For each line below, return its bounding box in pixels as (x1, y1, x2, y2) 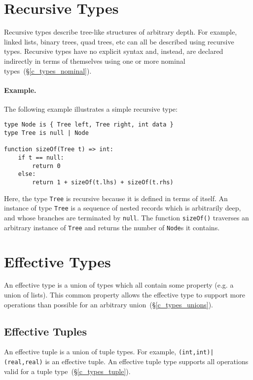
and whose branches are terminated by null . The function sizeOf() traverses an (4, 212, 249, 223)
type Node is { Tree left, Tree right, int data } (4, 121, 174, 128)
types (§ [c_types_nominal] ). (4, 65, 92, 76)
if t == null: (18, 154, 64, 162)
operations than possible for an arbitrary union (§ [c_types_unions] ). (4, 299, 213, 309)
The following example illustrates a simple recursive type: (4, 103, 178, 114)
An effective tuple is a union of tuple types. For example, (4, 346, 177, 357)
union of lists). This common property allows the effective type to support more (4, 290, 245, 300)
